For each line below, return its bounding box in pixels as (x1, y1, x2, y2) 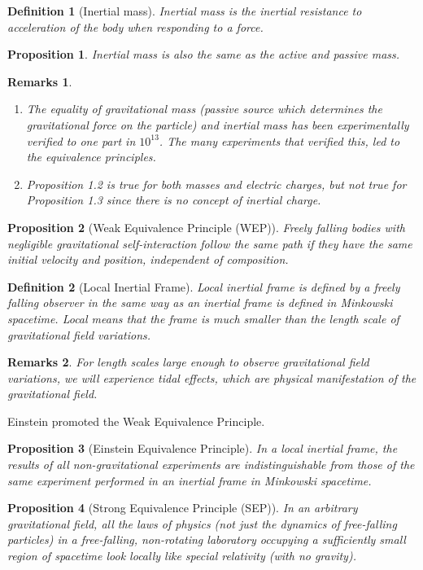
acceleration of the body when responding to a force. (7, 18, 264, 35)
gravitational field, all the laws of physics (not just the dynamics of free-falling (7, 515, 397, 532)
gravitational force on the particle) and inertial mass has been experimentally (26, 116, 409, 133)
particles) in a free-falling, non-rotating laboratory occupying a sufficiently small (7, 531, 406, 548)
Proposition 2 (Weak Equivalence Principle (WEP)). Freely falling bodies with (7, 218, 405, 235)
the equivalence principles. (26, 148, 156, 165)
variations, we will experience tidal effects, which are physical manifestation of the (7, 369, 416, 386)
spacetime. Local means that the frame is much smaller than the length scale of (7, 309, 399, 327)
